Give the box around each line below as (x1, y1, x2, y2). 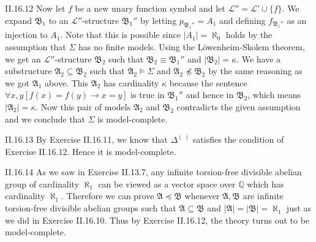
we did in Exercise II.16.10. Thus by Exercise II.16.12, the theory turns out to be (5, 213, 310, 226)
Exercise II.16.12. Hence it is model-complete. (5, 145, 176, 157)
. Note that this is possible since (60, 28, 181, 41)
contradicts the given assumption (176, 100, 301, 113)
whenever (184, 189, 220, 202)
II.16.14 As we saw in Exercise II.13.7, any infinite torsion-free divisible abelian (5, 165, 302, 178)
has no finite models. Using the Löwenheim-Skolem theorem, (78, 40, 305, 53)
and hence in (186, 88, 234, 101)
